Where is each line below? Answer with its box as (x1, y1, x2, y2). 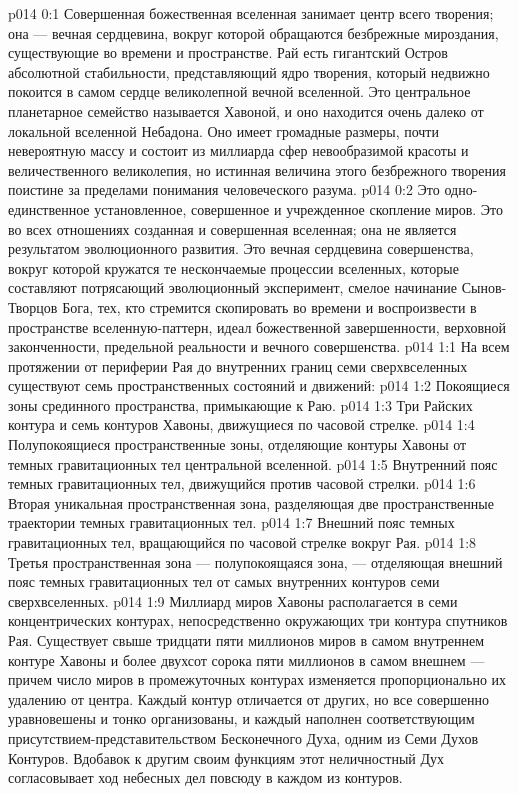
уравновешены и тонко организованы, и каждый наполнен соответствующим (8, 708, 475, 729)
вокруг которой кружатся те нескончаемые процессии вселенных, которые (8, 257, 459, 278)
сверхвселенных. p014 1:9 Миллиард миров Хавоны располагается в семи (8, 590, 458, 611)
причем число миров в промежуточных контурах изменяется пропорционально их (8, 669, 507, 690)
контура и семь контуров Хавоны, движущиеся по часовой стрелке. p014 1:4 (8, 414, 475, 435)
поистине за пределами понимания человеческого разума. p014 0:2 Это (8, 179, 440, 200)
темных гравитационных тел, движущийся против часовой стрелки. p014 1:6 (8, 473, 476, 494)
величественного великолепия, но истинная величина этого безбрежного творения (8, 159, 506, 180)
